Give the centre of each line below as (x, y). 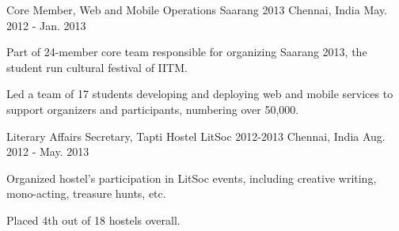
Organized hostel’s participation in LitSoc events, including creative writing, (192, 178)
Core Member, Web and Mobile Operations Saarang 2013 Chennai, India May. (197, 9)
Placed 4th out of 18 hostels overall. (93, 220)
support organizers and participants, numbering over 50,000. (153, 109)
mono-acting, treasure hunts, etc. (86, 193)
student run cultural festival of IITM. (97, 67)
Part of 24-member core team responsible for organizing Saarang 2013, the (187, 52)
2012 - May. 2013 (48, 151)
